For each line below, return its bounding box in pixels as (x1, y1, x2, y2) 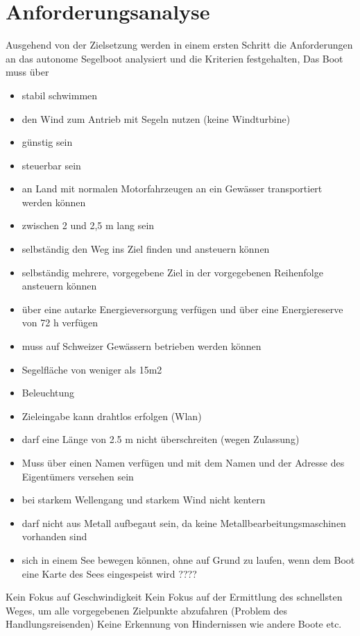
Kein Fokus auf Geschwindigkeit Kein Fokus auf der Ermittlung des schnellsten (6, 589, 343, 604)
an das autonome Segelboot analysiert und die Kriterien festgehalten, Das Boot (6, 51, 343, 65)
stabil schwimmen (22, 87, 98, 102)
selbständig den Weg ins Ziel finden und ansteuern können (22, 242, 270, 256)
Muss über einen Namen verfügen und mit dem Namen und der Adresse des (22, 455, 345, 469)
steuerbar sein (22, 158, 81, 172)
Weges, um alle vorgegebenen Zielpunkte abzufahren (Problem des (6, 603, 288, 617)
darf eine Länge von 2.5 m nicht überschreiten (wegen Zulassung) (22, 432, 300, 446)
